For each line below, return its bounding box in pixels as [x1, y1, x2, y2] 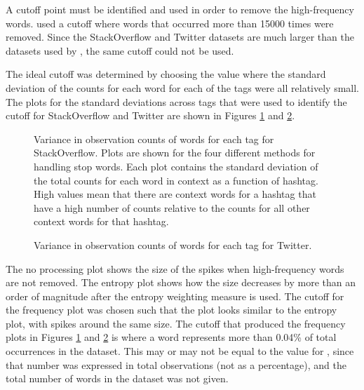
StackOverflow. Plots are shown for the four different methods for [34, 145, 316, 160]
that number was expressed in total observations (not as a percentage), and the [6, 357, 346, 372]
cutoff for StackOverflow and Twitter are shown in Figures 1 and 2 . [6, 108, 295, 123]
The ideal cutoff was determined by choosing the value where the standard [6, 67, 326, 81]
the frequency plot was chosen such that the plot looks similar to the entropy [6, 302, 337, 317]
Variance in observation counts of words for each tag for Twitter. [34, 237, 312, 252]
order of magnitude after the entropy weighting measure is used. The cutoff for [6, 288, 344, 303]
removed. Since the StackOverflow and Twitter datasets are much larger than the [6, 29, 354, 44]
